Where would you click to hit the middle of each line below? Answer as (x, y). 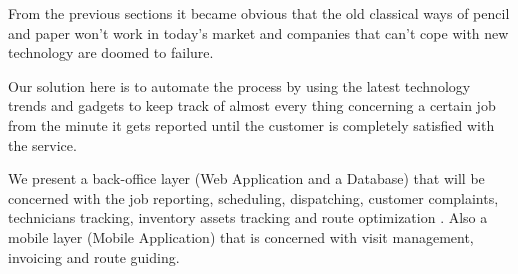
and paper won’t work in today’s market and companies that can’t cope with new (258, 32)
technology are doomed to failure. (111, 52)
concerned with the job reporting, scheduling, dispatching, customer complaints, (253, 197)
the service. (42, 144)
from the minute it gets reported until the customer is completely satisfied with (251, 124)
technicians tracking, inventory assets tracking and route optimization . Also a (248, 217)
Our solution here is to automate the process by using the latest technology (239, 85)
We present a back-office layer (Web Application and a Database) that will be (246, 178)
